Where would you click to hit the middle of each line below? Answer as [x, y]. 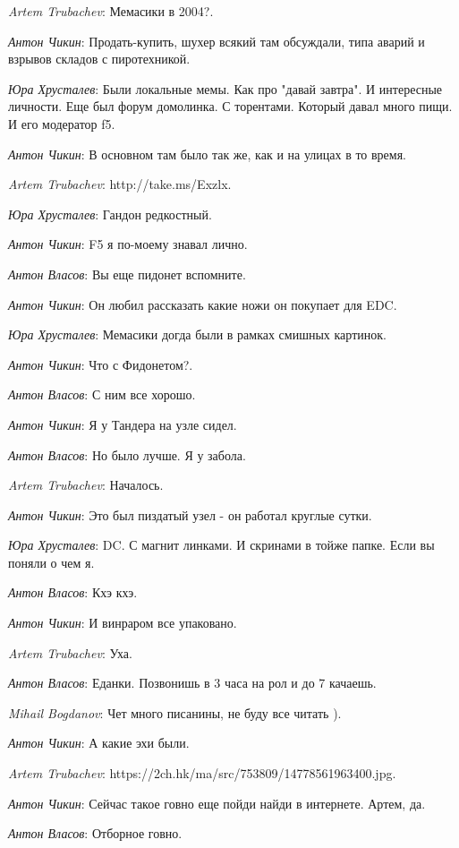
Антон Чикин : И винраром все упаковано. [123, 623]
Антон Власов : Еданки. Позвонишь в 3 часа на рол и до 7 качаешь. [192, 683]
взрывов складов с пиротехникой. [99, 59]
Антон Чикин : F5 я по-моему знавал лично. [128, 244]
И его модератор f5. [62, 123]
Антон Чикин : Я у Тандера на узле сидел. [123, 424]
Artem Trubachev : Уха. [70, 652]
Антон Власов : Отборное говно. [95, 833]
